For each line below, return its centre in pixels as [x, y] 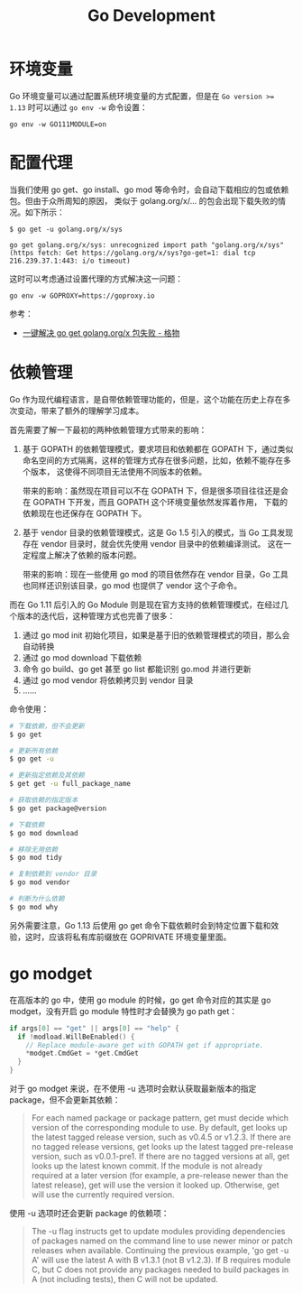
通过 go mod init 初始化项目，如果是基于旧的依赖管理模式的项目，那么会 [156, 635]
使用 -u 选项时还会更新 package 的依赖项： [89, 1213]
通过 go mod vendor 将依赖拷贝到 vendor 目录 [108, 680]
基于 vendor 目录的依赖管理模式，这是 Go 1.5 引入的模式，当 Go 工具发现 [158, 532]
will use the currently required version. [103, 1195]
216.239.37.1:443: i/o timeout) [70, 261]
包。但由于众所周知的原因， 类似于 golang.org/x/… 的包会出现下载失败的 [144, 200]
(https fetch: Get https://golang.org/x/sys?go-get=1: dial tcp [133, 253]
